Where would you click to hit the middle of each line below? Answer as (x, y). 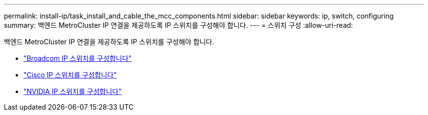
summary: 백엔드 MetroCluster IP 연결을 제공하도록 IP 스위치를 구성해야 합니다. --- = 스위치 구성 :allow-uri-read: (179, 25)
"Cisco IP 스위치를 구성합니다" (70, 75)
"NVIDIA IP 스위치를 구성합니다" (73, 91)
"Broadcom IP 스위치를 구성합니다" (78, 58)
